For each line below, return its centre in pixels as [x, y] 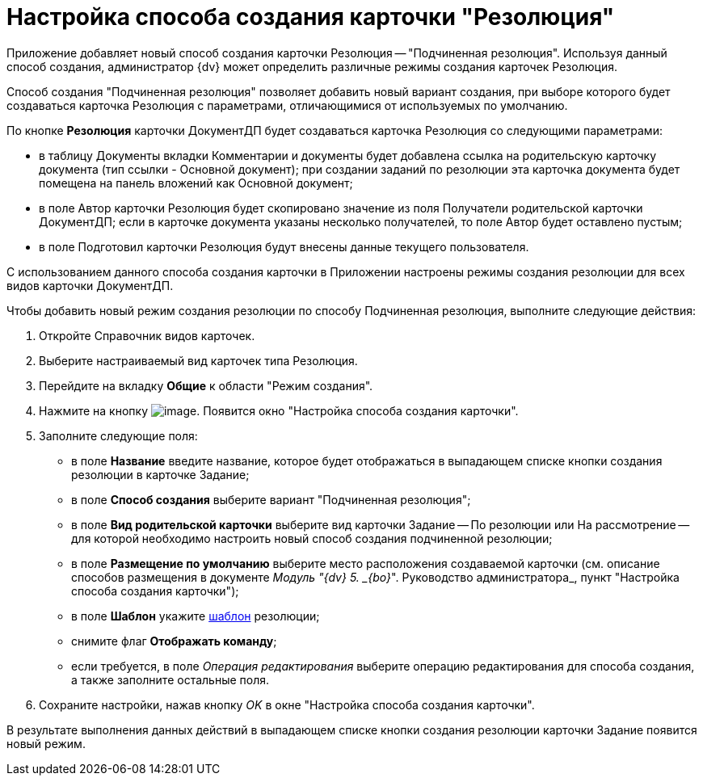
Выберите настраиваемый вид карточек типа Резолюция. [198, 360]
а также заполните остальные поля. [170, 679]
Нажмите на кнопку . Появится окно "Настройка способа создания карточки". [279, 410]
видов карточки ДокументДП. [90, 285]
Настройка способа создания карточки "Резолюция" [311, 17]
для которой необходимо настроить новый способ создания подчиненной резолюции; [312, 538]
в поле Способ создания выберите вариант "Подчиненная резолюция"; [271, 499]
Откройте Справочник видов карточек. [147, 335]
